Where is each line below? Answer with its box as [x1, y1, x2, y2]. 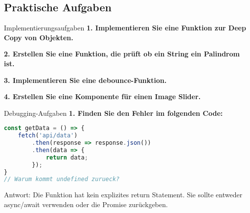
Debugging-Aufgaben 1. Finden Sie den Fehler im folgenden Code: [4, 107, 223, 118]
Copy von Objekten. [4, 32, 73, 42]
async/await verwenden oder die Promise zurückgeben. [4, 199, 168, 209]
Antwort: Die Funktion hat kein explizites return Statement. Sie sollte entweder [4, 189, 243, 200]
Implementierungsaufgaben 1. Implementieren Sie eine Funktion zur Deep [4, 23, 246, 33]
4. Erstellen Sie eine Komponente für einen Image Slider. [4, 91, 201, 102]
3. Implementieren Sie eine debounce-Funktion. [4, 75, 167, 85]
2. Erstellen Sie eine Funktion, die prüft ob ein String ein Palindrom [4, 49, 240, 59]
